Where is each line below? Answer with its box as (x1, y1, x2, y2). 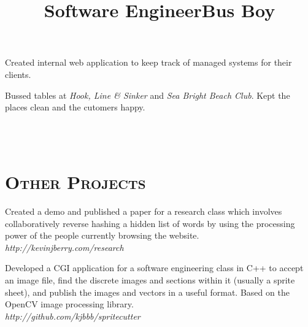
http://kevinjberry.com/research (5, 240, 124, 253)
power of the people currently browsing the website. (5, 229, 199, 242)
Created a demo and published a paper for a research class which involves (5, 205, 282, 218)
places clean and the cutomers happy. (5, 101, 145, 113)
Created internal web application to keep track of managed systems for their (5, 56, 292, 69)
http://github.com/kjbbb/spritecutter (5, 309, 141, 322)
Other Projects (5, 169, 146, 194)
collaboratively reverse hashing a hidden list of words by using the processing (5, 217, 295, 229)
